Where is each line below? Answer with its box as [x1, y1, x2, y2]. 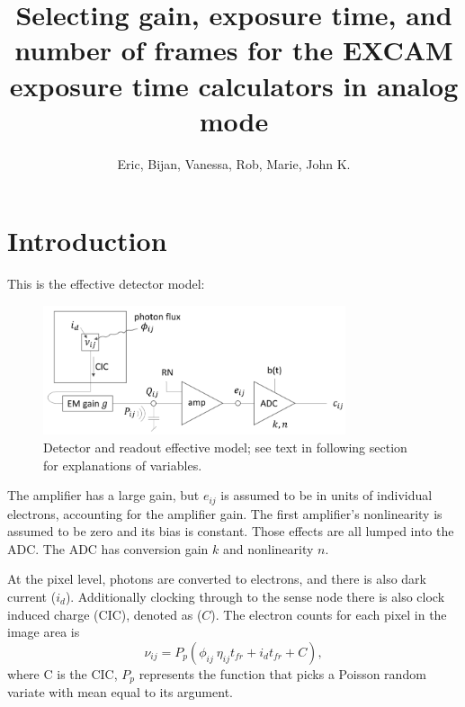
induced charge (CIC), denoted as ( [7, 604, 202, 623]
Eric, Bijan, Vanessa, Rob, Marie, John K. [117, 154, 351, 173]
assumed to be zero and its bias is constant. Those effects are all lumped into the [7, 522, 454, 541]
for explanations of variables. [43, 455, 202, 474]
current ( [7, 587, 57, 606]
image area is [7, 622, 80, 641]
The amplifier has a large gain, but [7, 486, 200, 505]
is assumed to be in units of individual [220, 486, 433, 505]
